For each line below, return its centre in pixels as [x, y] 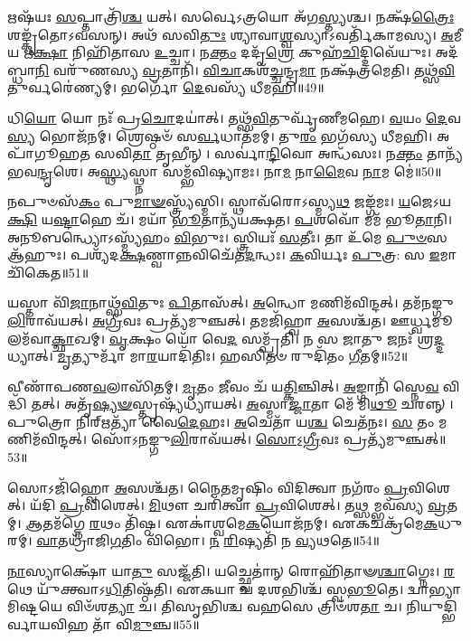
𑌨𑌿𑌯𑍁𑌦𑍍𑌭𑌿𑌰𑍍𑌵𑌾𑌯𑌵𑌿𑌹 [432, 606]
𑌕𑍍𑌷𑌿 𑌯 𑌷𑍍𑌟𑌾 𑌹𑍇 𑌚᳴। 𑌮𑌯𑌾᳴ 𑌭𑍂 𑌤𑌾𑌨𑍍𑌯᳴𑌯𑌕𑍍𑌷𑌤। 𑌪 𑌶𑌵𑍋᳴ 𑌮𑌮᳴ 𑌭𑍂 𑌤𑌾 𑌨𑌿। [230, 218]
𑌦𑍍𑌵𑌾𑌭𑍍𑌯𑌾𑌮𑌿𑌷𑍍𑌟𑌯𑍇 [434, 588]
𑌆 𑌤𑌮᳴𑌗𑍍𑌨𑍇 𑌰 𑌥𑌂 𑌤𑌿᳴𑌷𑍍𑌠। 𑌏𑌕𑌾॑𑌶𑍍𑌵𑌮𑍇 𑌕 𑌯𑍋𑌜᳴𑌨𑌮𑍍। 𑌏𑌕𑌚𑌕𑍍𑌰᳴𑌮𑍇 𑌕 [232, 522]
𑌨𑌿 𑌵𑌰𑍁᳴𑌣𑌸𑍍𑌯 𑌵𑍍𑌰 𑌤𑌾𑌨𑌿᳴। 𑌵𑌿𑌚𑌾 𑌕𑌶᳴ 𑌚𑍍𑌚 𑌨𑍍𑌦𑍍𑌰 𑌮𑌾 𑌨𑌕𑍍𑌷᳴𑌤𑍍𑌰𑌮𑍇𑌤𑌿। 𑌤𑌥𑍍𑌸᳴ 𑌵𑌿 [245, 69]
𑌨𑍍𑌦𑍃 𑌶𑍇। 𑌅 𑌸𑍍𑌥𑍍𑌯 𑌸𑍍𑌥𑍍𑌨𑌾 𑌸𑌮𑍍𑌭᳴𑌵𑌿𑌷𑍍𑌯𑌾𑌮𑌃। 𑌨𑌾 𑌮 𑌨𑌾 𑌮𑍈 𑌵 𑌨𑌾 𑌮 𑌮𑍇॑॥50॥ [240, 170]
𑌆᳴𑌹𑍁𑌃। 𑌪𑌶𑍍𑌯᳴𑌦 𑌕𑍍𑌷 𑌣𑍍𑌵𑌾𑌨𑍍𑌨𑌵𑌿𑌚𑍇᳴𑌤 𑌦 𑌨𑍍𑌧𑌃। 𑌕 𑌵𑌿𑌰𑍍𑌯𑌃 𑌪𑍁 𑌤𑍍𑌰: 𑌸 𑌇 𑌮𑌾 [232, 255]
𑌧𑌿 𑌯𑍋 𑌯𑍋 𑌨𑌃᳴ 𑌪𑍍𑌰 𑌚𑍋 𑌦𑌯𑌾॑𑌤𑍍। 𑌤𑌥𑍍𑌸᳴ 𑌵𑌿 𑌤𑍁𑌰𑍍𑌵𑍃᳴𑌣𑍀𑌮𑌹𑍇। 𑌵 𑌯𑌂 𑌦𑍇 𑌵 [234, 117]
